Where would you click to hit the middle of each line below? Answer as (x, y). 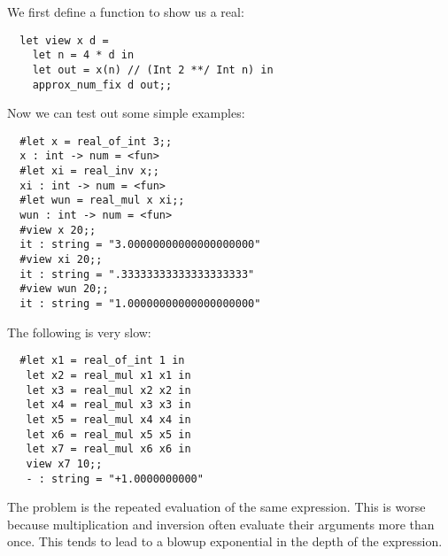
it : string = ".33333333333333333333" (137, 274)
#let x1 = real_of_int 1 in (102, 361)
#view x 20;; (58, 230)
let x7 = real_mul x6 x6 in (108, 449)
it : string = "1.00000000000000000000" (140, 304)
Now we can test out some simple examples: (126, 113)
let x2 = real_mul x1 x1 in (108, 375)
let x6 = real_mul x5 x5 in (108, 434)
